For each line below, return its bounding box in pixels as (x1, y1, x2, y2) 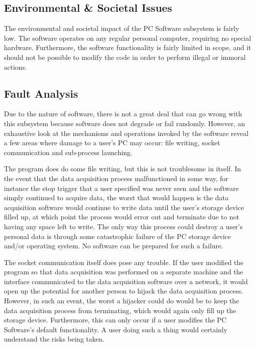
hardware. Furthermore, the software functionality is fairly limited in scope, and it (4, 42, 251, 53)
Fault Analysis (4, 85, 78, 101)
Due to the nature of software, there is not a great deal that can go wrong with (4, 108, 242, 119)
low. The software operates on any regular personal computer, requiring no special (4, 32, 251, 43)
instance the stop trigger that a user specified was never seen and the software (4, 183, 239, 193)
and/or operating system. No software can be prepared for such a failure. (4, 240, 224, 251)
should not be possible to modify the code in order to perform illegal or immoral (4, 52, 246, 62)
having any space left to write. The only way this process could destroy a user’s (4, 221, 243, 231)
